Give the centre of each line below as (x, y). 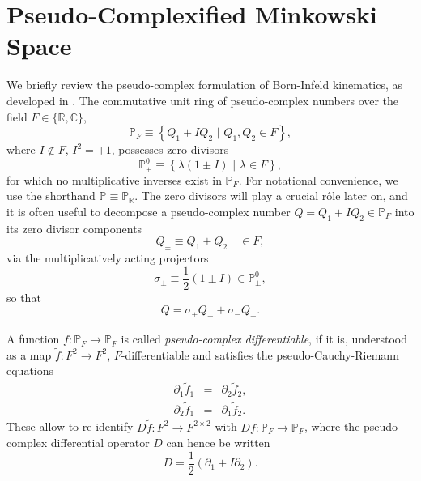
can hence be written (218, 443)
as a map (29, 354)
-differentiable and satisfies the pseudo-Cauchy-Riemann (260, 354)
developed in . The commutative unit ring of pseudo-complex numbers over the (203, 100)
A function (33, 339)
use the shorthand (51, 196)
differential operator (100, 443)
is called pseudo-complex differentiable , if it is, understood (264, 339)
